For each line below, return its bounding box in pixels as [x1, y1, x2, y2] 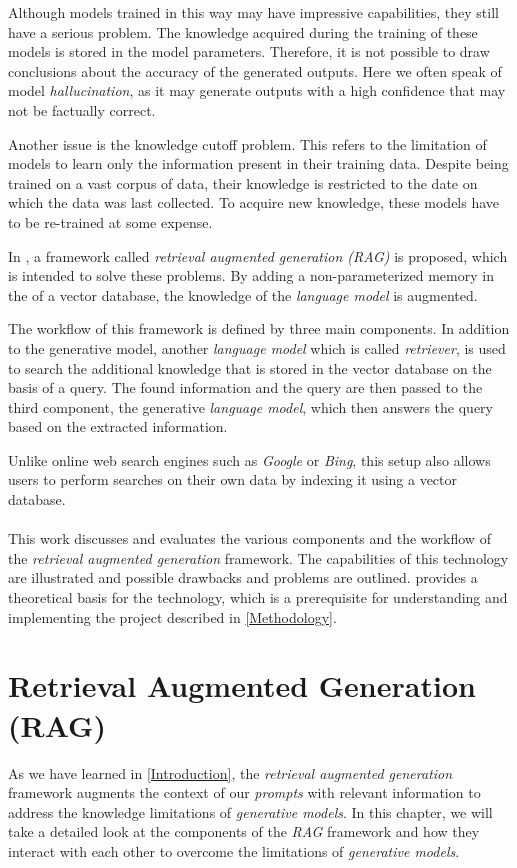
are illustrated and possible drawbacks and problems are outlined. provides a [8, 567, 478, 588]
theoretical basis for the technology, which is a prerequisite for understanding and [8, 587, 508, 608]
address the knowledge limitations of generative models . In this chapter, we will [8, 801, 493, 822]
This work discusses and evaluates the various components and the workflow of [8, 528, 491, 549]
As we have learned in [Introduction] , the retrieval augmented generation [8, 762, 453, 783]
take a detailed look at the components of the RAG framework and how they [8, 821, 480, 842]
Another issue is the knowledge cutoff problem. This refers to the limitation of [8, 133, 487, 154]
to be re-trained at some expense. [8, 211, 213, 232]
